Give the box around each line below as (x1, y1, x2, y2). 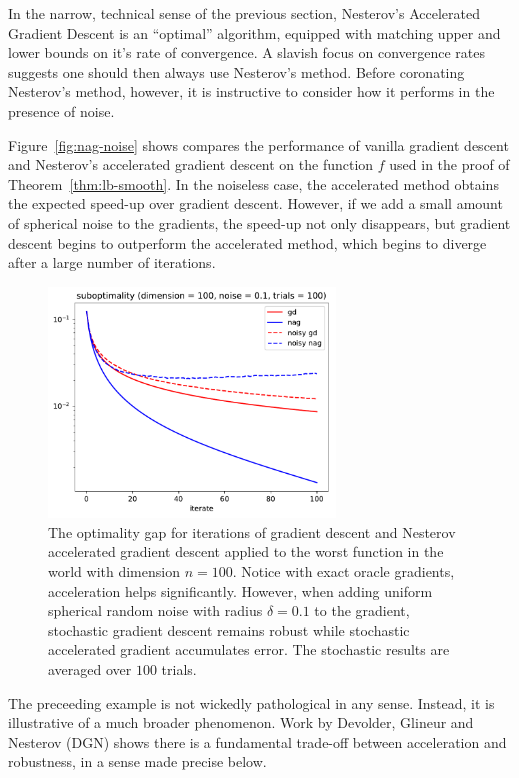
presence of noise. (8, 100, 115, 121)
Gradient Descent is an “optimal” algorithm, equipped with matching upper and (8, 22, 501, 43)
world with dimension (48, 560, 180, 581)
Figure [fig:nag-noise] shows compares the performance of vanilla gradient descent (8, 134, 509, 155)
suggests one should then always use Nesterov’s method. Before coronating (8, 61, 465, 82)
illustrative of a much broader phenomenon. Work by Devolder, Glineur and (8, 712, 474, 733)
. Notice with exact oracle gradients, (232, 560, 455, 581)
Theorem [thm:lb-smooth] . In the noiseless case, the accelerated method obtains (8, 173, 499, 194)
